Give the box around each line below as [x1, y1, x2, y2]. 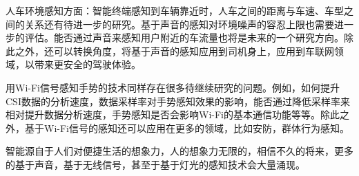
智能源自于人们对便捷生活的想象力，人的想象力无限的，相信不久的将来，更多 [6, 144, 353, 158]
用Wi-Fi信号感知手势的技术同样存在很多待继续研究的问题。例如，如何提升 [6, 80, 340, 94]
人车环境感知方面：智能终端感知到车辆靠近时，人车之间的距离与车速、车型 [6, 3, 344, 17]
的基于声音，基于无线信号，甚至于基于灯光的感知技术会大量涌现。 [6, 157, 305, 171]
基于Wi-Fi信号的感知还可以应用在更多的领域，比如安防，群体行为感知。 [24, 120, 349, 135]
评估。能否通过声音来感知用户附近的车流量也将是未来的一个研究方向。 [24, 30, 344, 45]
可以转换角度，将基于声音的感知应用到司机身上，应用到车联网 [53, 43, 334, 58]
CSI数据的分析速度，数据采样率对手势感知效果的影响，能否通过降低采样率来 [6, 93, 350, 108]
